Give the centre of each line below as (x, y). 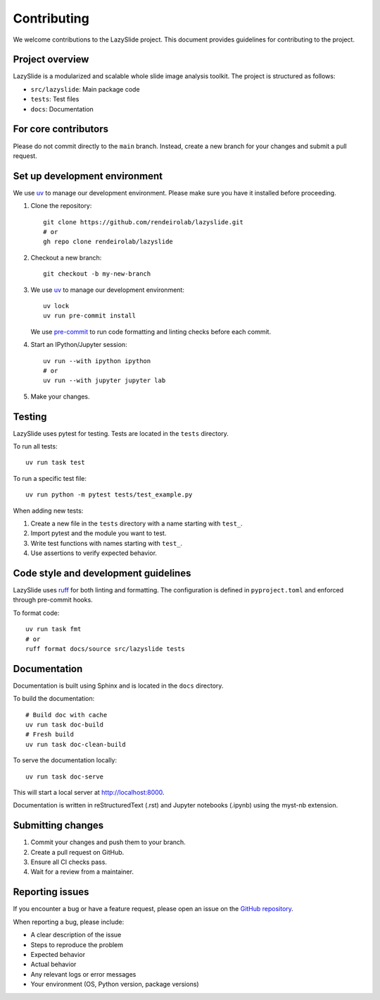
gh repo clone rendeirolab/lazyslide (108, 242)
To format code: (36, 613)
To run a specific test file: (50, 478)
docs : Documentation (62, 109)
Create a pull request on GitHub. (77, 852)
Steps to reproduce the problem (77, 944)
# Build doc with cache (66, 715)
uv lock (56, 306)
